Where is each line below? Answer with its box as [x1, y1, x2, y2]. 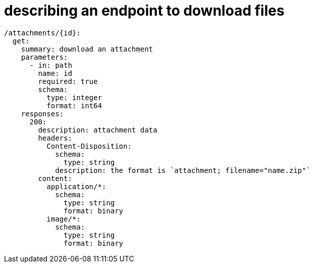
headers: [38, 133, 72, 142]
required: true [38, 77, 98, 85]
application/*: [46, 182, 107, 191]
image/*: [46, 214, 81, 223]
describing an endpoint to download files [4, 2, 285, 19]
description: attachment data [38, 125, 158, 134]
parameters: [21, 53, 68, 61]
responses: [21, 109, 64, 118]
